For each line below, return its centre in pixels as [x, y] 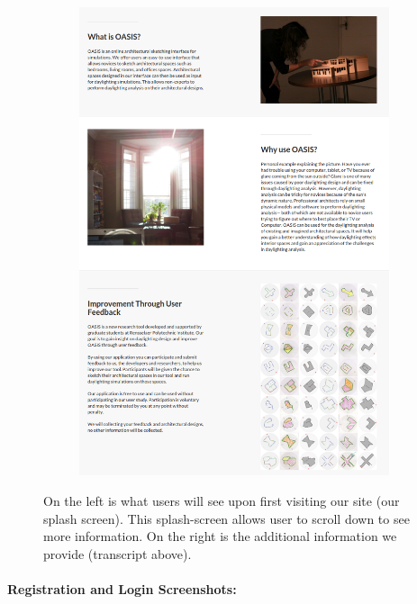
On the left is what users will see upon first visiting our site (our [222, 500]
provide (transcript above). [118, 553]
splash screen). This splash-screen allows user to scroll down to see [227, 518]
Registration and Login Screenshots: [122, 588]
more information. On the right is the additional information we [220, 536]
